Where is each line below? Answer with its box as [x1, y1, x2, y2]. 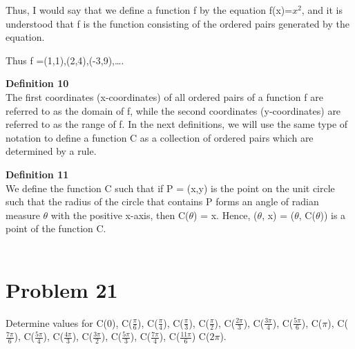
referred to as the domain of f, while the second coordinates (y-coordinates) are [6, 103, 341, 117]
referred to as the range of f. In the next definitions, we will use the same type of [6, 117, 348, 131]
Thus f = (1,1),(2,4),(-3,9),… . [6, 53, 124, 67]
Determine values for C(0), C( [6, 315, 133, 330]
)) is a [320, 207, 346, 222]
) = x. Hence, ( [193, 207, 258, 222]
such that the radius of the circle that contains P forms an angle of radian [6, 194, 319, 209]
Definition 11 [6, 167, 69, 181]
